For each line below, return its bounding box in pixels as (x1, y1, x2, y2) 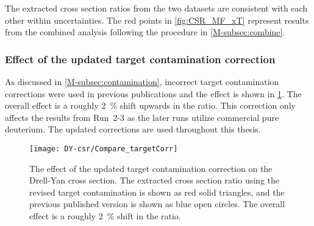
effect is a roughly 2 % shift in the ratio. (29, 210, 181, 222)
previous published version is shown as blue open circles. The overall (29, 197, 285, 210)
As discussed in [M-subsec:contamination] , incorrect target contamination (5, 75, 279, 87)
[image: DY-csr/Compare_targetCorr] (29, 144, 178, 153)
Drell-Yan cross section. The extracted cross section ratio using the (29, 174, 279, 187)
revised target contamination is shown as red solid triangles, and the (29, 185, 285, 198)
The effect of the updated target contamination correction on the (29, 162, 273, 174)
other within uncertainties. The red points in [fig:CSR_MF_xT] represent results (5, 13, 309, 26)
